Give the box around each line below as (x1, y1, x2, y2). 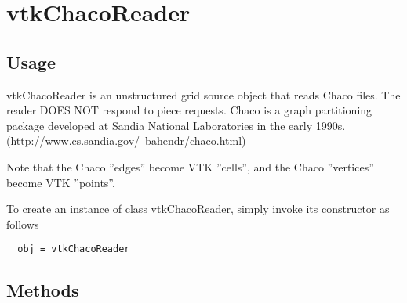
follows (6, 215, 39, 232)
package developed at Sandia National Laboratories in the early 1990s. (6, 117, 346, 133)
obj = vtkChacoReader (17, 243, 130, 255)
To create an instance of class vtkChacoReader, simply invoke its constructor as (6, 200, 390, 217)
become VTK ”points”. (6, 174, 115, 190)
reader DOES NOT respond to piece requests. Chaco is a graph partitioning (6, 102, 372, 118)
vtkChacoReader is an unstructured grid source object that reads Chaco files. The (6, 86, 401, 103)
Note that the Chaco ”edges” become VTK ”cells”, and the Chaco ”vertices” (6, 158, 374, 175)
